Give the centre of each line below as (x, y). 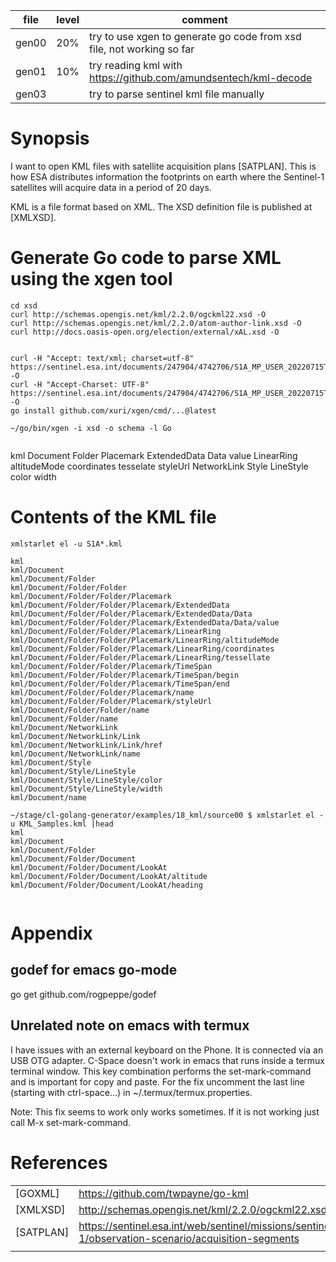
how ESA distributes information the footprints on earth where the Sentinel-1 (167, 176)
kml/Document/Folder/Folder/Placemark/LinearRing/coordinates (142, 649)
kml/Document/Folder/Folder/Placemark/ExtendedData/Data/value (145, 622)
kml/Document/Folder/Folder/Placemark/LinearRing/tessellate (140, 657)
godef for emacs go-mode (94, 970)
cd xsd (24, 305)
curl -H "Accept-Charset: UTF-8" (80, 384)
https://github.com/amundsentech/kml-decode (201, 77)
